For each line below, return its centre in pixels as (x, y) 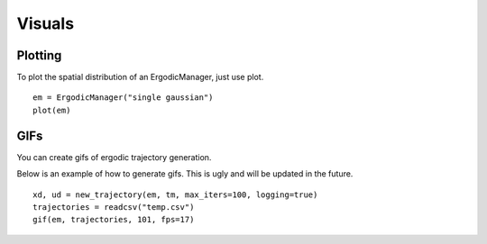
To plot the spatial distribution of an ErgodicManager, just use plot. (140, 77)
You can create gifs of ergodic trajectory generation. (114, 157)
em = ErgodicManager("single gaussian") (123, 98)
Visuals (46, 23)
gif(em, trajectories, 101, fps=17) (114, 220)
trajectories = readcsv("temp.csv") (114, 207)
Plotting (39, 55)
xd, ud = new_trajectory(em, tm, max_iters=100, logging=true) (175, 194)
